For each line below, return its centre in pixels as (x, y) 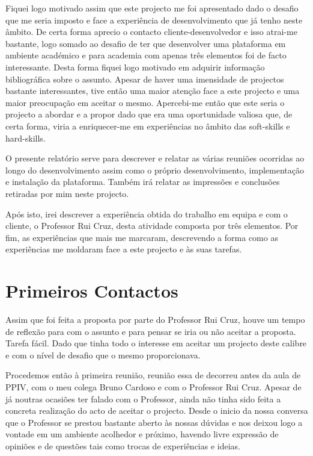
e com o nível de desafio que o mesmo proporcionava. (103, 354)
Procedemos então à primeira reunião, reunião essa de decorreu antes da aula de (153, 375)
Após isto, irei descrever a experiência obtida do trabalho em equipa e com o (147, 214)
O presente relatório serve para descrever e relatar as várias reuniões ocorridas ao (155, 158)
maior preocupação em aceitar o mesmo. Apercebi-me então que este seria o (145, 102)
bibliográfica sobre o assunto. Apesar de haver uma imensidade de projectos (145, 79)
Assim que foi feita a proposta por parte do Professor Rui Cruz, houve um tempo (155, 319)
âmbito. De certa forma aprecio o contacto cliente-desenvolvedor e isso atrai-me (151, 32)
